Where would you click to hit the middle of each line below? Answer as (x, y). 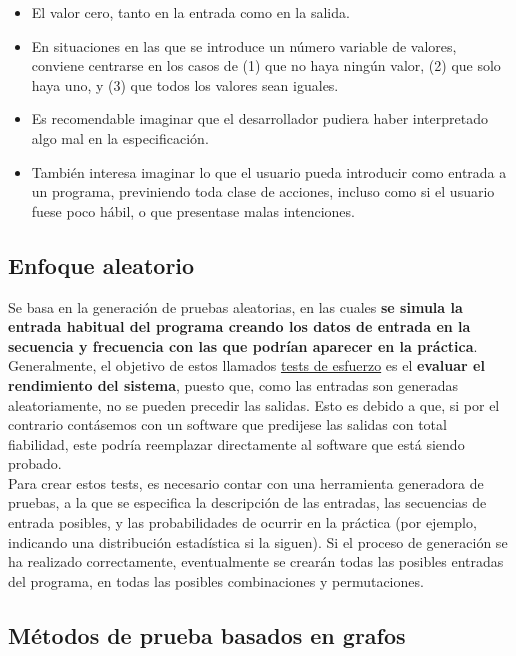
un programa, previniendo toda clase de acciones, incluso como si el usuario (263, 191)
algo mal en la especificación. (120, 137)
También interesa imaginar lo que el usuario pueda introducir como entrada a (269, 171)
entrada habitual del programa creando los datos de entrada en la (239, 326)
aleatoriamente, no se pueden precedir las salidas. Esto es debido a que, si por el (254, 404)
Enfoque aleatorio (101, 264)
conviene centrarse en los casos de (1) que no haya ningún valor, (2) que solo (266, 65)
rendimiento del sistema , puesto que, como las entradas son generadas (233, 384)
